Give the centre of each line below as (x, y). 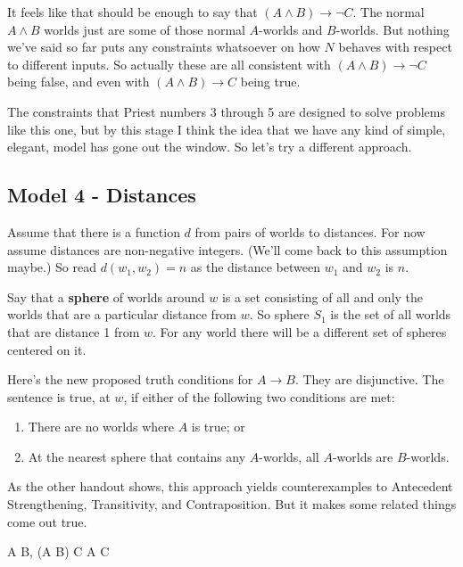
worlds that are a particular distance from (122, 314)
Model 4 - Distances (102, 195)
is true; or (218, 427)
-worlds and (291, 29)
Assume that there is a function (94, 231)
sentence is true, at (59, 396)
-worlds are (363, 456)
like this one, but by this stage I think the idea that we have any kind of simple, (227, 129)
